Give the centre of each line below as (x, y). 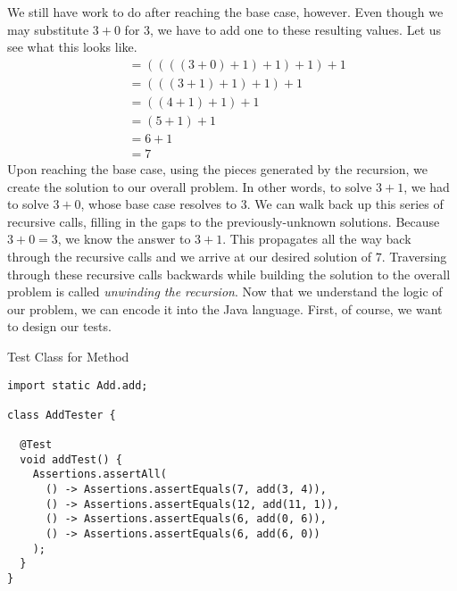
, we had (427, 186)
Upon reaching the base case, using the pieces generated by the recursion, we (218, 168)
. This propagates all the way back (317, 239)
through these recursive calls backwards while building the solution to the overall (229, 274)
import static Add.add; (78, 385)
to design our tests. (59, 326)
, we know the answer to (124, 239)
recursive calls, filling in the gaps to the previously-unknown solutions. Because (224, 221)
